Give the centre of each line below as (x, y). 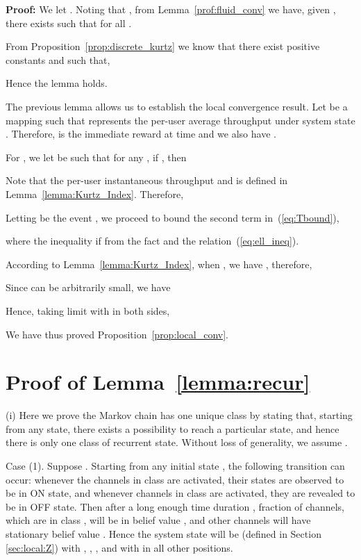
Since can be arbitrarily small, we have (88, 287)
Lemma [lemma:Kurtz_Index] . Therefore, (95, 193)
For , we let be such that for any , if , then (96, 157)
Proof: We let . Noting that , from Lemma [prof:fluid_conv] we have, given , (171, 9)
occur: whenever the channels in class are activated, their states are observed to (175, 479)
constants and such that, (58, 59)
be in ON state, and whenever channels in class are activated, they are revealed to (180, 493)
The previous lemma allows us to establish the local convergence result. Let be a (177, 106)
